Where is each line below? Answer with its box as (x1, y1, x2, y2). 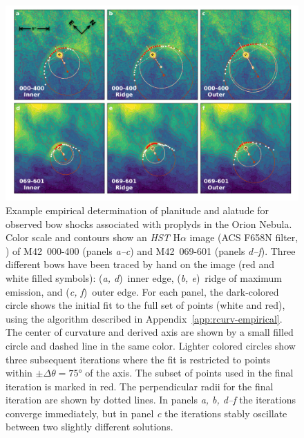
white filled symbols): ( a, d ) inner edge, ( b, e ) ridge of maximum (6, 270, 282, 285)
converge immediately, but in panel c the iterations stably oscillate (6, 406, 287, 420)
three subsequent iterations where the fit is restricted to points (6, 352, 271, 366)
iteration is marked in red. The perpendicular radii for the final (6, 379, 274, 393)
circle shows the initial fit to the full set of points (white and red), (6, 298, 285, 312)
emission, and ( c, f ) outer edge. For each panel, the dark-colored (6, 284, 279, 298)
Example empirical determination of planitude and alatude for (6, 202, 269, 217)
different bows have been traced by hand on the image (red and (6, 257, 275, 272)
